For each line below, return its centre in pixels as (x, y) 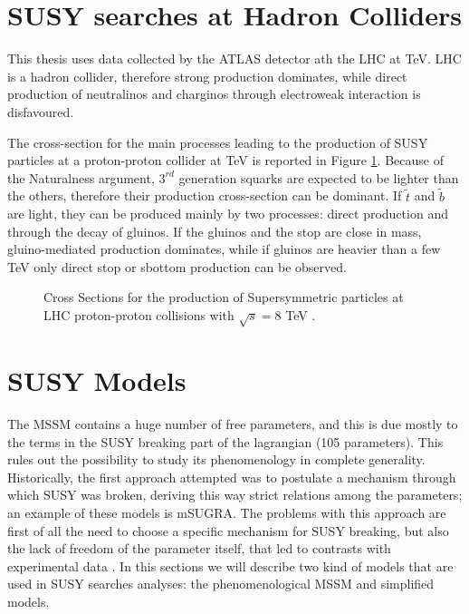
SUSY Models (97, 380)
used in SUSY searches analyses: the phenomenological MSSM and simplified (221, 584)
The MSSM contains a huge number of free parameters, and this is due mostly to (233, 423)
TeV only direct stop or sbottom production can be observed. (177, 266)
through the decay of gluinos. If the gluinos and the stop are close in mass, (215, 231)
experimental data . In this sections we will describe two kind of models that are (230, 565)
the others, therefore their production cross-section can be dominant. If (205, 195)
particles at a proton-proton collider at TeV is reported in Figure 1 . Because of (225, 160)
